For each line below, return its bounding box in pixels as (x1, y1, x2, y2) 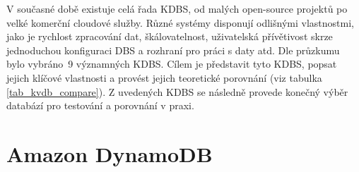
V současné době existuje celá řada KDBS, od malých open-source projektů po (6, 1, 348, 16)
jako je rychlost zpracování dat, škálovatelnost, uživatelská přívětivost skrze (6, 29, 333, 44)
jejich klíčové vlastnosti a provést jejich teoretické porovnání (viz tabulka (6, 70, 322, 85)
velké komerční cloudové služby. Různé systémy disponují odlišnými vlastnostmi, (6, 15, 354, 30)
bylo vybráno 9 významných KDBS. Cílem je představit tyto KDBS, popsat (6, 56, 337, 71)
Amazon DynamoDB (6, 139, 213, 168)
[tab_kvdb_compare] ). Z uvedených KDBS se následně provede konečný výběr (6, 84, 348, 99)
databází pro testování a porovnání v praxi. (6, 98, 194, 113)
